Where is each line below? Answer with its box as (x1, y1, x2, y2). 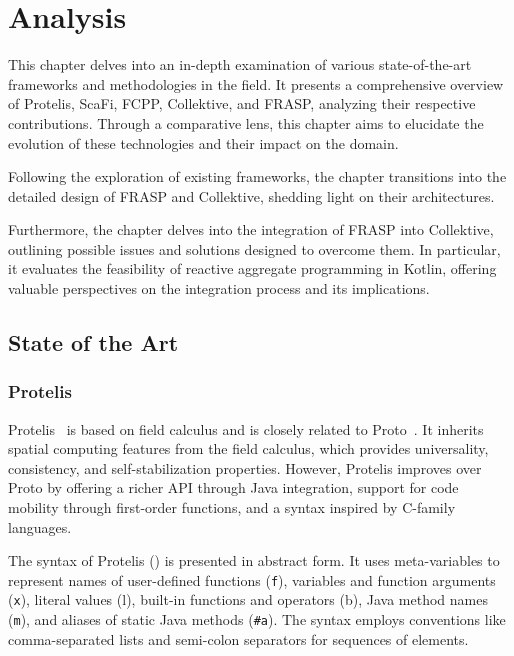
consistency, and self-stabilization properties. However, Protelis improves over (8, 457, 482, 478)
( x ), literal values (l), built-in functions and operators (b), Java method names (8, 589, 488, 610)
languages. (8, 516, 72, 537)
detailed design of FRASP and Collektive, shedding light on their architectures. (8, 185, 495, 206)
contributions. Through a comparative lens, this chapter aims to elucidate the (8, 112, 484, 133)
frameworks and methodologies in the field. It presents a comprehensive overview (8, 73, 504, 94)
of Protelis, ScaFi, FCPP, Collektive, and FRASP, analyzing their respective (8, 93, 476, 114)
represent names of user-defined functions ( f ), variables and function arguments (8, 569, 496, 590)
